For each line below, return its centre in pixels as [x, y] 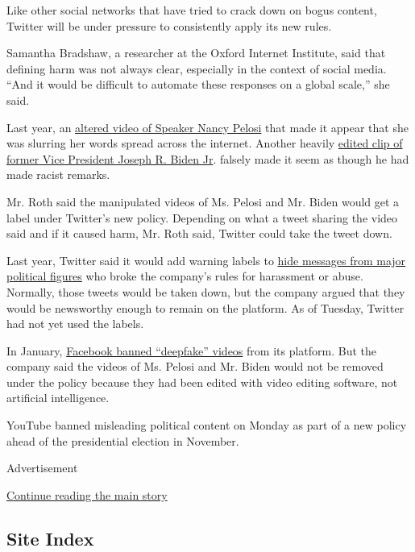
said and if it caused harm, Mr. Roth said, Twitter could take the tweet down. [199, 233]
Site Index [50, 538]
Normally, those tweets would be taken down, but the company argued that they [206, 291]
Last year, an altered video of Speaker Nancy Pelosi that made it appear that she [207, 127]
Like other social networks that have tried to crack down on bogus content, [192, 10]
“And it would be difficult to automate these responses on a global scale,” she [198, 84]
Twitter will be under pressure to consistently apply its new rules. [169, 25]
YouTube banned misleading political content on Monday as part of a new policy [207, 425]
